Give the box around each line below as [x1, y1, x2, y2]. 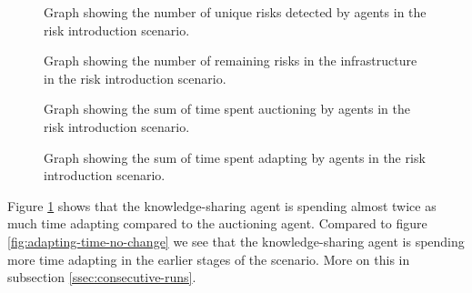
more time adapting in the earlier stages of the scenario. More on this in [7, 249, 410, 268]
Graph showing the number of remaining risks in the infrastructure [44, 51, 417, 70]
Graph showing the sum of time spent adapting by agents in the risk [44, 147, 426, 167]
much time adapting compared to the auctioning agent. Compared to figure [7, 214, 427, 233]
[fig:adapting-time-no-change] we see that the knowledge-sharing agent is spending [7, 231, 465, 250]
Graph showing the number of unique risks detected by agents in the [44, 3, 427, 21]
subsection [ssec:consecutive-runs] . [7, 268, 196, 287]
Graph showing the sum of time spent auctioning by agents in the [44, 99, 410, 118]
